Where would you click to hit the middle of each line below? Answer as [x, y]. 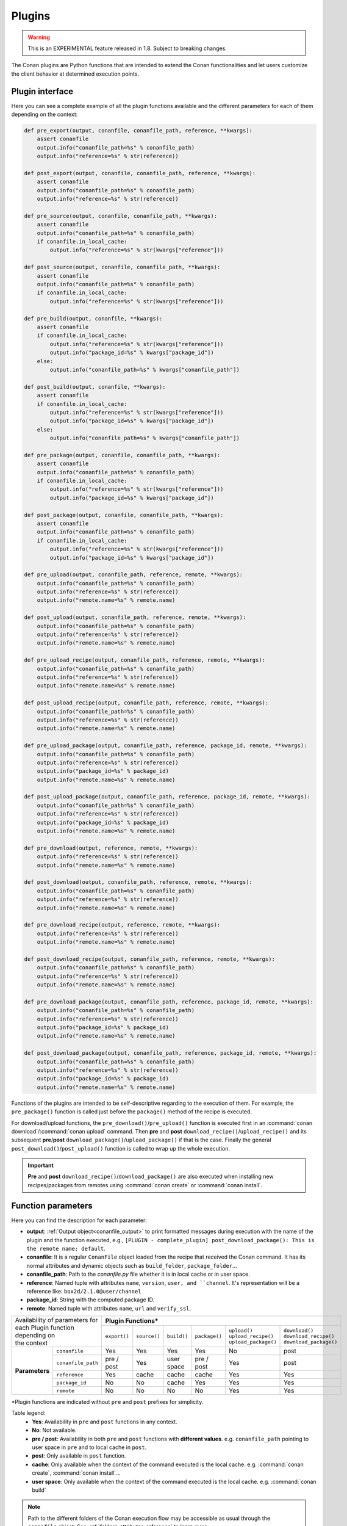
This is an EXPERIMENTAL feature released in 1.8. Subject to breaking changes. [127, 48]
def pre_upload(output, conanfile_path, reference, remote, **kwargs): [134, 575]
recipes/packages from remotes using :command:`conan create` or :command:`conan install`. [145, 1185]
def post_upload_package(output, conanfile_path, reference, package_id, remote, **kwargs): [167, 797]
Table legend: [28, 1413]
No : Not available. [54, 1430]
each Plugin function [45, 1328]
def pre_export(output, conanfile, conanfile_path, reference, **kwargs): [138, 130]
